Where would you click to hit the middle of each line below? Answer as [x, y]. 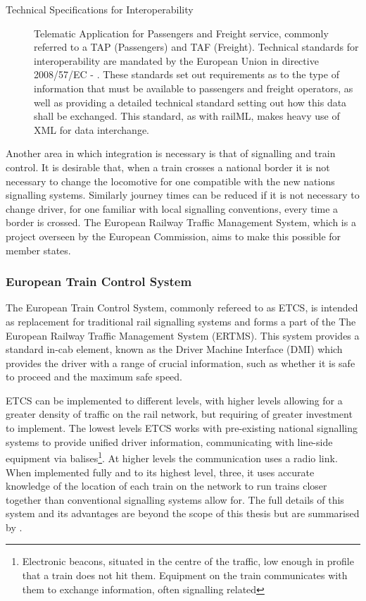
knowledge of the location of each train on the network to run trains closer [166, 486]
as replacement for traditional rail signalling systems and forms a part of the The [181, 321]
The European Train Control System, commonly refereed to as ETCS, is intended [182, 308]
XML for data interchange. [92, 129]
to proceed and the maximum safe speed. [94, 377]
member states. [38, 250]
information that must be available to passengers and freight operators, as [194, 88]
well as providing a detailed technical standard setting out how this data [190, 102]
